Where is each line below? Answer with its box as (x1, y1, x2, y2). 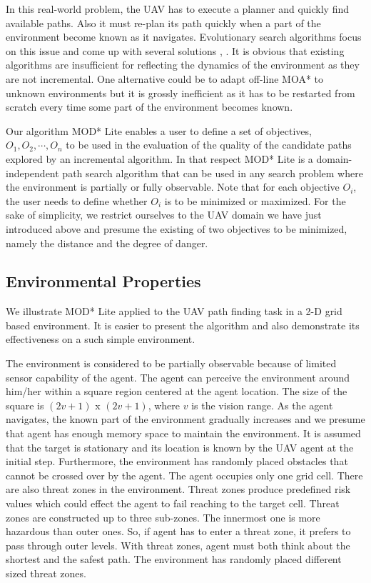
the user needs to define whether (6, 193, 148, 208)
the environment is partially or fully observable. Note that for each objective (6, 179, 340, 194)
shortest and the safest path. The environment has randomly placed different (6, 552, 342, 567)
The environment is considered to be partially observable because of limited (6, 356, 337, 371)
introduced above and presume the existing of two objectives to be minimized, (6, 221, 347, 236)
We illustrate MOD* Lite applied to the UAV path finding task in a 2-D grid (6, 304, 342, 319)
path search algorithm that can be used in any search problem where (62, 165, 363, 180)
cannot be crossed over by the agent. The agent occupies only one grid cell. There (6, 467, 363, 482)
